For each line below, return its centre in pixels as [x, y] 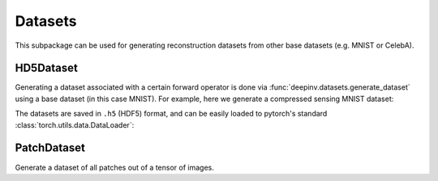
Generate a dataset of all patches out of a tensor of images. [114, 167]
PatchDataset [50, 148]
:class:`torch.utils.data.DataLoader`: [75, 124]
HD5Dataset [47, 68]
